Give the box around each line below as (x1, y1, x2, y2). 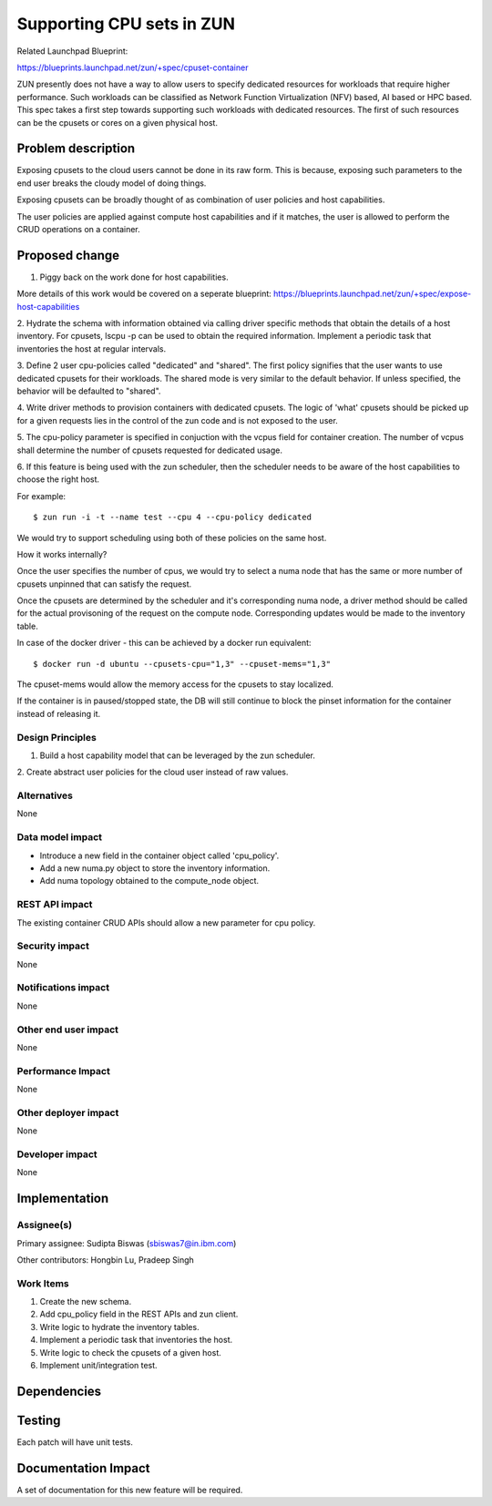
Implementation (16, 1191, 109, 1206)
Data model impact (16, 831, 103, 844)
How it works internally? (16, 548, 108, 559)
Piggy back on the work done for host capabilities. (39, 271, 229, 282)
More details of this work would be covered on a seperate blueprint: (16, 288, 272, 300)
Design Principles (16, 731, 97, 743)
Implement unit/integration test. (39, 1360, 159, 1371)
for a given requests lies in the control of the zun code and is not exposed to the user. (16, 415, 339, 425)
